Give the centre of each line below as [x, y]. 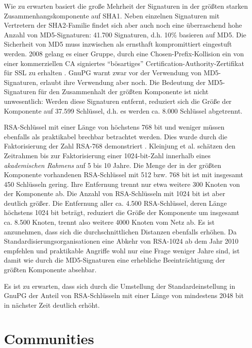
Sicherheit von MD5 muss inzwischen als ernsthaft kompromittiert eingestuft [118, 44]
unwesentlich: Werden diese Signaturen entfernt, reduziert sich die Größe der [118, 101]
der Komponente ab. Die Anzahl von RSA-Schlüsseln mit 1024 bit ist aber [115, 193]
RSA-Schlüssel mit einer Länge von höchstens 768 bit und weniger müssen [114, 127]
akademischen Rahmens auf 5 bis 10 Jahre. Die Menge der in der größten [113, 165]
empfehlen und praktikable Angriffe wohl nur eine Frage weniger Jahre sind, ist [122, 250]
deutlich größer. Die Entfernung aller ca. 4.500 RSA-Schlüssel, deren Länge [115, 203]
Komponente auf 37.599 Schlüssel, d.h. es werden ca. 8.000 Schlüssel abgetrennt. [123, 110]
